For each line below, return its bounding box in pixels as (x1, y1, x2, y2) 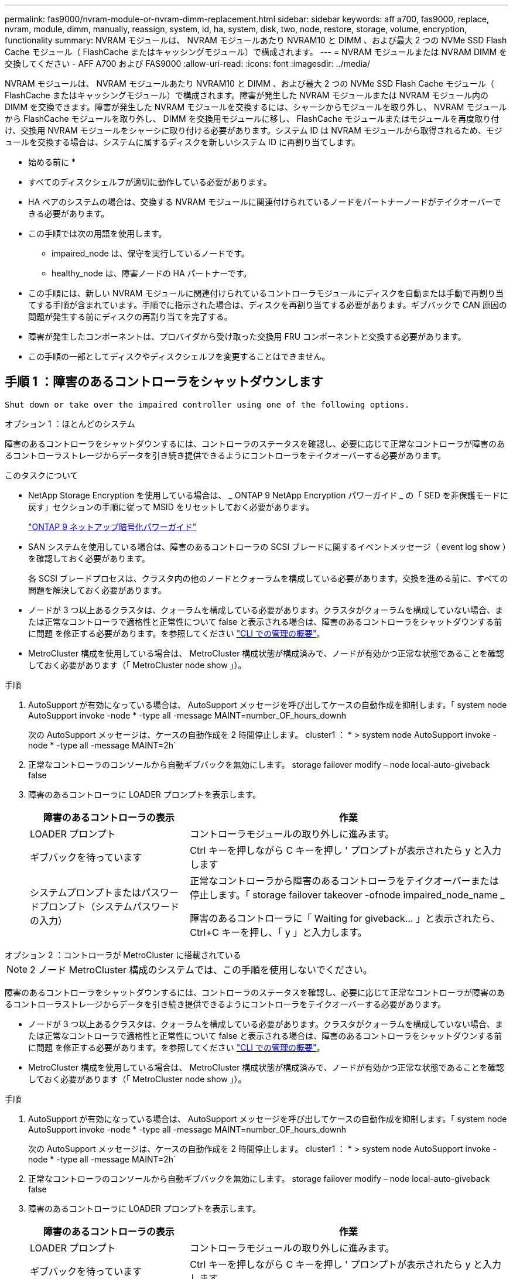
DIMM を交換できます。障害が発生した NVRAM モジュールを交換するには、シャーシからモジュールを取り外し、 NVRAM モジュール (5, 102, 507, 112)
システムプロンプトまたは (30, 886, 142, 898)
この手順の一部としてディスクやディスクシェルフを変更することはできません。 (28, 351, 330, 361)
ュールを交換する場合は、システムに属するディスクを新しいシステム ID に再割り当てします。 (5, 137, 360, 147)
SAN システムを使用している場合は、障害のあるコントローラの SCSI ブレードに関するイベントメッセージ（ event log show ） (28, 541, 507, 552)
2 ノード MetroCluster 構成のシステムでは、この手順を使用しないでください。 (30, 963, 372, 976)
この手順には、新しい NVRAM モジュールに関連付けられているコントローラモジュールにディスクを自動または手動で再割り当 (28, 288, 504, 298)
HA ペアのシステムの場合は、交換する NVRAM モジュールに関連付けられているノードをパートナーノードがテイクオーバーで (28, 197, 501, 207)
